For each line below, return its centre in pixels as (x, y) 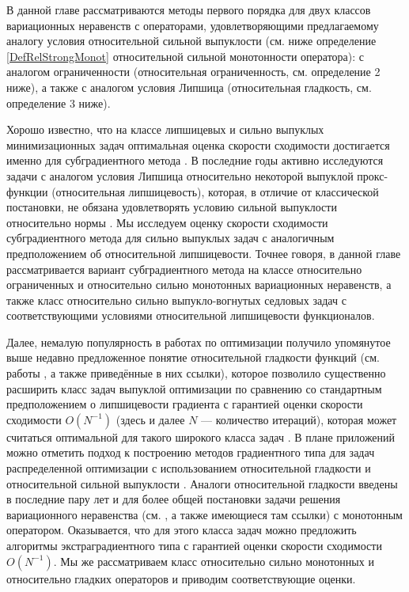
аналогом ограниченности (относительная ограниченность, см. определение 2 (193, 72)
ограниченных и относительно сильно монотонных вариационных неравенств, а (199, 285)
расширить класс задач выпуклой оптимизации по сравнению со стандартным (194, 388)
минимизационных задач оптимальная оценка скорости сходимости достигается (198, 144)
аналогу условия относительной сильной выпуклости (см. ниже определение (191, 41)
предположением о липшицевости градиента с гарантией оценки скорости (185, 404)
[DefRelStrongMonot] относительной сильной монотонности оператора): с (186, 56)
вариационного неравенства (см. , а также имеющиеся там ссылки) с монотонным (204, 514)
